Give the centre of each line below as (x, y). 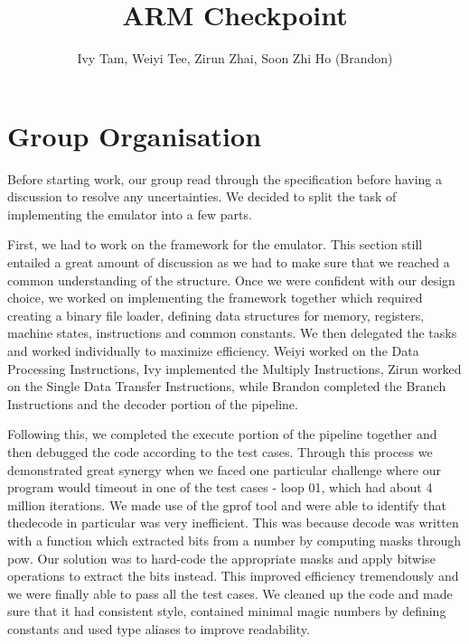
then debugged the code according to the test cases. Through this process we (220, 451)
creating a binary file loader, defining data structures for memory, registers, (216, 315)
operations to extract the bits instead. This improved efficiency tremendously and (233, 576)
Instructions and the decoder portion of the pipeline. (153, 403)
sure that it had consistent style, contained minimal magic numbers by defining (227, 611)
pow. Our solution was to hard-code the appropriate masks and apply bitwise (221, 558)
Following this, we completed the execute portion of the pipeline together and (222, 434)
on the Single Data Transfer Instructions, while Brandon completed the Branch (227, 386)
